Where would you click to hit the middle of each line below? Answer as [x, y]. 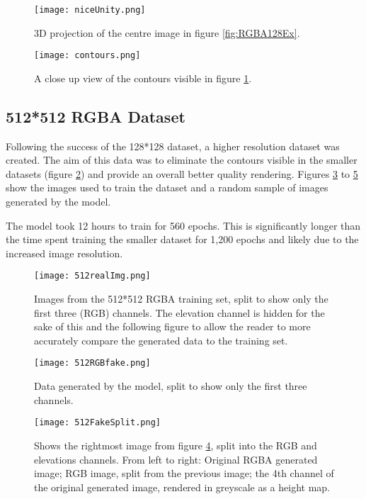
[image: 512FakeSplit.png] [97, 423]
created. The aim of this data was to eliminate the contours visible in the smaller [182, 160]
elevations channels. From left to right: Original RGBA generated [176, 459]
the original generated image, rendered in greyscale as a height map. [182, 487]
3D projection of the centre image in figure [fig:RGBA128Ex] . [167, 32]
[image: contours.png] [87, 56]
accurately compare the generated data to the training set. [161, 340]
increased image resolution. [64, 253]
